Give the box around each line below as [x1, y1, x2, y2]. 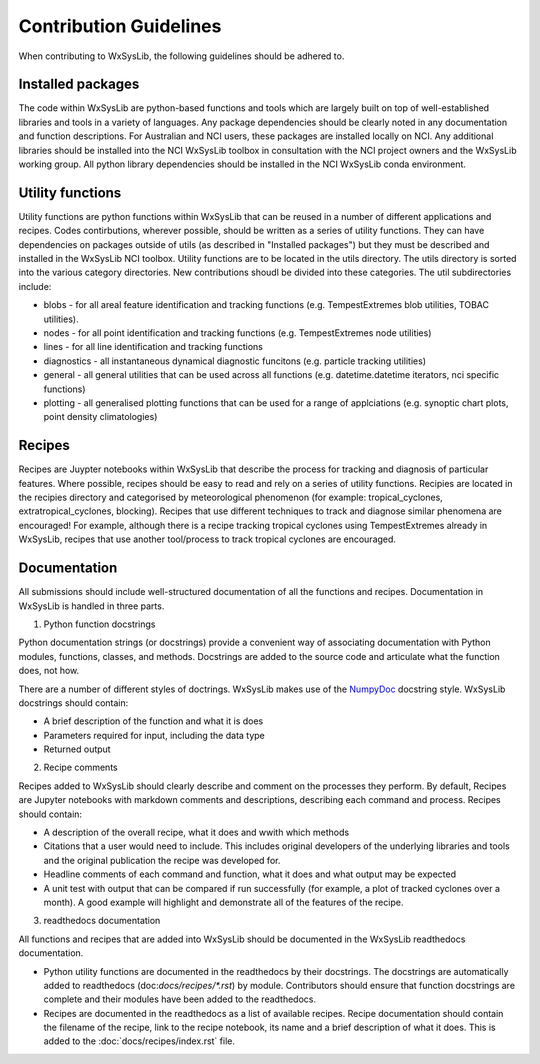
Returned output [43, 743, 111, 755]
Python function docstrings [43, 618, 156, 630]
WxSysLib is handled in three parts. [18, 600, 165, 612]
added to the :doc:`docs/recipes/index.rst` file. [43, 1035, 235, 1047]
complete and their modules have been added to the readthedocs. [43, 993, 317, 1005]
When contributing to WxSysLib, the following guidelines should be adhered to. [18, 50, 345, 62]
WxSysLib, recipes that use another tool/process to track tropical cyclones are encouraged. [18, 533, 397, 545]
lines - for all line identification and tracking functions [43, 341, 264, 353]
